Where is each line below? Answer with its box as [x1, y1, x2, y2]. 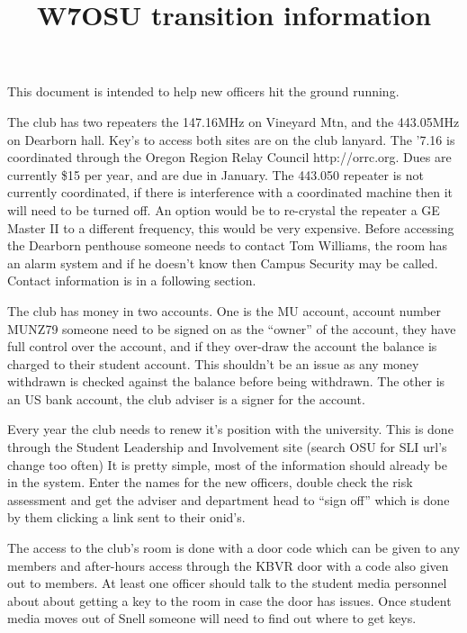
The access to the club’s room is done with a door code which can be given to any [7, 538, 461, 557]
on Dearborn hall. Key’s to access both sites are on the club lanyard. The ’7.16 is [7, 130, 455, 149]
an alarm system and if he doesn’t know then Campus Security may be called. [7, 253, 438, 272]
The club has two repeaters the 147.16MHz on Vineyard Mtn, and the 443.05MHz [7, 112, 460, 131]
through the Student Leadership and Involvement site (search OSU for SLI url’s [7, 438, 447, 457]
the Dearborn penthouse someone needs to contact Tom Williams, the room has [7, 236, 448, 255]
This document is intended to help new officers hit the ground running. [7, 82, 400, 101]
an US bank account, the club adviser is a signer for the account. [7, 389, 365, 408]
